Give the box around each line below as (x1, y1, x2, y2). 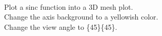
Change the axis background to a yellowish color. (4, 11, 158, 22)
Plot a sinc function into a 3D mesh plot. (4, 1, 133, 12)
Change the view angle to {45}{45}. (4, 21, 117, 32)
